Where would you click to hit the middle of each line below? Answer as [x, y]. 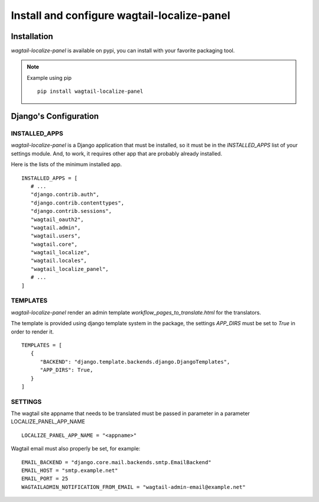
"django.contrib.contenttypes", [77, 203]
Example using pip [49, 77]
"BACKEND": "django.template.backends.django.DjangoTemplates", [135, 362]
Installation [32, 36]
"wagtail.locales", [59, 261]
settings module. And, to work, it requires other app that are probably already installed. [117, 153]
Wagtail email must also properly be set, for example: [76, 449]
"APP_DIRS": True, [66, 370]
